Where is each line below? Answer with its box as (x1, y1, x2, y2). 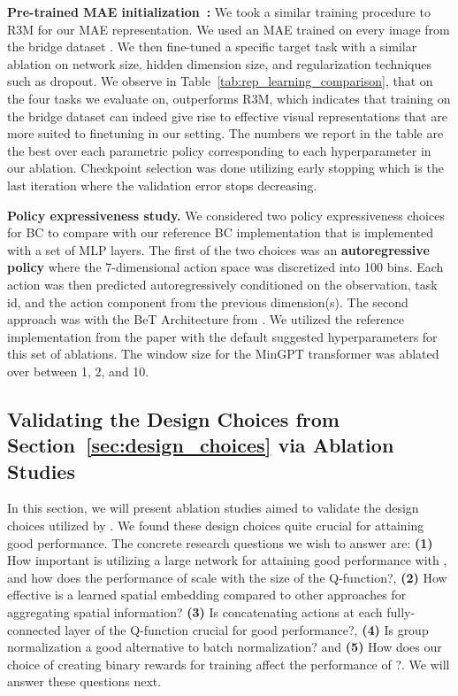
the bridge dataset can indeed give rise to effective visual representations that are (7, 106, 447, 125)
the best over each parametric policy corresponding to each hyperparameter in (7, 141, 431, 159)
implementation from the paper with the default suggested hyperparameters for (7, 327, 438, 345)
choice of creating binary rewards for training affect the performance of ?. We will (7, 654, 450, 673)
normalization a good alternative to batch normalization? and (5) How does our (7, 638, 442, 656)
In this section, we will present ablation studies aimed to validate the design (7, 499, 419, 517)
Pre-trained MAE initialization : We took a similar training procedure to (7, 3, 431, 20)
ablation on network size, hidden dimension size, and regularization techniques (7, 54, 431, 73)
